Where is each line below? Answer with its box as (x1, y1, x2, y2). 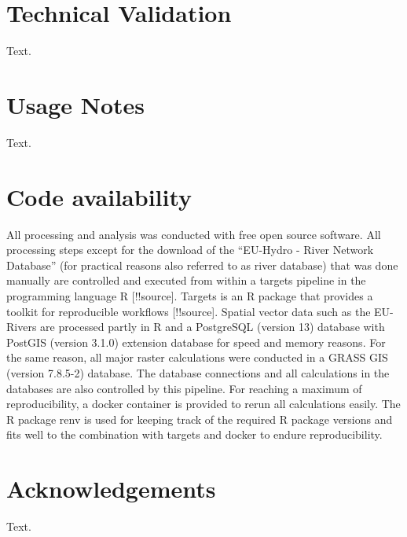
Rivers (6, 318, 37, 335)
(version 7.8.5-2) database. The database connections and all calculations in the (6, 364, 390, 381)
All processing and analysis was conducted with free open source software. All (6, 226, 381, 242)
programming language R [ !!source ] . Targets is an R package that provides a (6, 287, 373, 303)
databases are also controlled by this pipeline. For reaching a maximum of (6, 380, 362, 396)
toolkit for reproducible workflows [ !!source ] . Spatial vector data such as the (6, 303, 371, 319)
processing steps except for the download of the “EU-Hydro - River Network (6, 241, 374, 258)
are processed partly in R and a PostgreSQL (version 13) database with (40, 318, 385, 335)
